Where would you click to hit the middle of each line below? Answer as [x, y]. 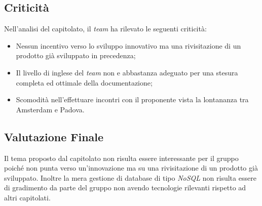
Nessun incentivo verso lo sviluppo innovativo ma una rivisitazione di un [128, 45]
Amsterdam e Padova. [50, 109]
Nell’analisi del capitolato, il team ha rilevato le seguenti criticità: [105, 29]
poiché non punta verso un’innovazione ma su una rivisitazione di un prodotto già [131, 168]
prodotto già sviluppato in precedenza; [76, 55]
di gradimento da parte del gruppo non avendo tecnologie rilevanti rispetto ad [125, 188]
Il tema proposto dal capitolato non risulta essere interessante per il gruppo [121, 158]
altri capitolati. [27, 197]
